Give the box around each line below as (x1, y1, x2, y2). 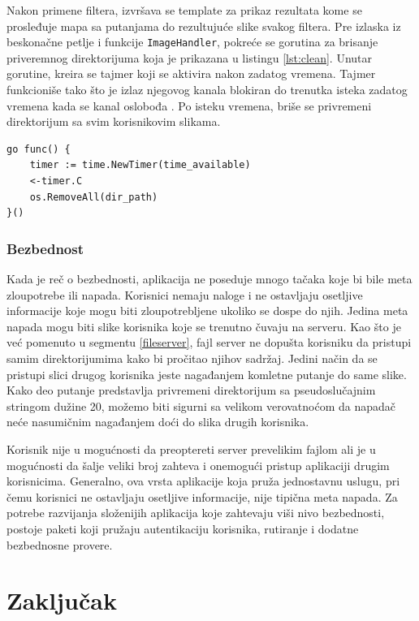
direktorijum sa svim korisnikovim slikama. (6, 113, 221, 130)
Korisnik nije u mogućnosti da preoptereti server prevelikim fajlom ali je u (6, 440, 376, 457)
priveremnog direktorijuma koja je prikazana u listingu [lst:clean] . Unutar (6, 49, 373, 66)
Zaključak (6, 584, 117, 617)
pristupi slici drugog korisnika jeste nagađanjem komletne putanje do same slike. (6, 365, 407, 382)
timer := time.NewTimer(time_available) (29, 159, 251, 171)
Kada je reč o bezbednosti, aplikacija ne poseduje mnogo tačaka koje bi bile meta (6, 270, 413, 287)
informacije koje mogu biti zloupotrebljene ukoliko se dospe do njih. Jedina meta (6, 302, 408, 319)
